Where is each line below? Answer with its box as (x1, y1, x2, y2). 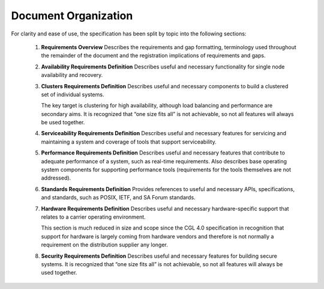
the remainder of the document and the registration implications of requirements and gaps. (41, 52, 266, 59)
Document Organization (11, 9, 133, 22)
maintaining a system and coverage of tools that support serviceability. (41, 138, 217, 145)
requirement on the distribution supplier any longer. (41, 241, 168, 249)
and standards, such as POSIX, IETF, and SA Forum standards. (41, 194, 196, 201)
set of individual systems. (41, 91, 104, 98)
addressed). (41, 174, 71, 181)
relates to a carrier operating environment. (41, 213, 146, 221)
